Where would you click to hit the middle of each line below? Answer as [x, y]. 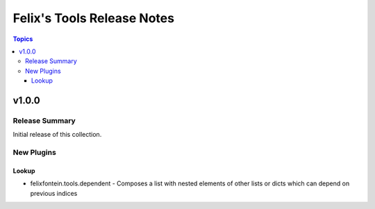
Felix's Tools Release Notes [94, 18]
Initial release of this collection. [57, 135]
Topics [23, 39]
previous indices [54, 193]
